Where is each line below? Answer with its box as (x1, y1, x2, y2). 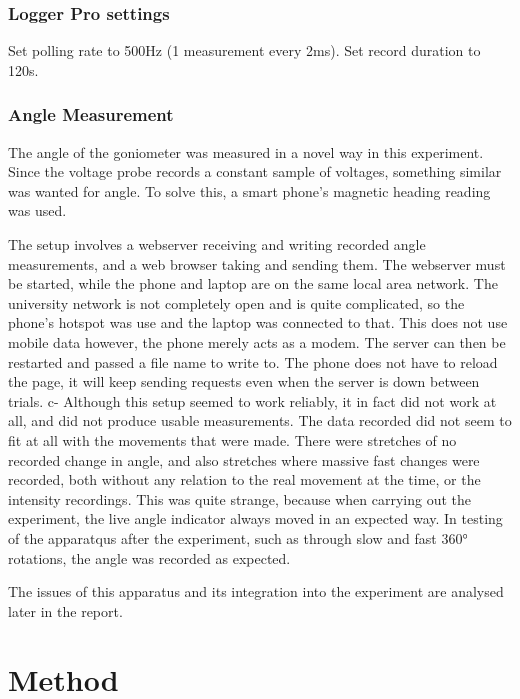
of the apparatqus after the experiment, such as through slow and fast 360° (8, 527, 468, 548)
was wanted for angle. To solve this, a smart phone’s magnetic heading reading (8, 180, 491, 201)
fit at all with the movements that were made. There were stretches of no (8, 429, 457, 450)
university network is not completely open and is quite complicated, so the (8, 292, 465, 313)
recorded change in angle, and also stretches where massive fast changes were (8, 449, 480, 470)
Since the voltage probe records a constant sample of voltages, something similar (8, 161, 502, 182)
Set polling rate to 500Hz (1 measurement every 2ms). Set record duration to (8, 40, 481, 61)
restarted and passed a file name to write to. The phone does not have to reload (8, 351, 498, 372)
